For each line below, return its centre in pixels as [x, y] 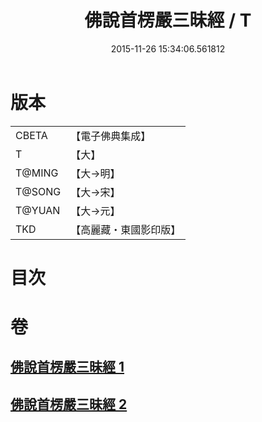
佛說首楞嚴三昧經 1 [67, 367]
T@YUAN [38, 210]
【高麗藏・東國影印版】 [126, 229]
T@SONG [38, 191]
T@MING [37, 173]
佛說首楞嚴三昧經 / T [168, 20]
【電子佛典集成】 [111, 136]
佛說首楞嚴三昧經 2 [69, 404]
